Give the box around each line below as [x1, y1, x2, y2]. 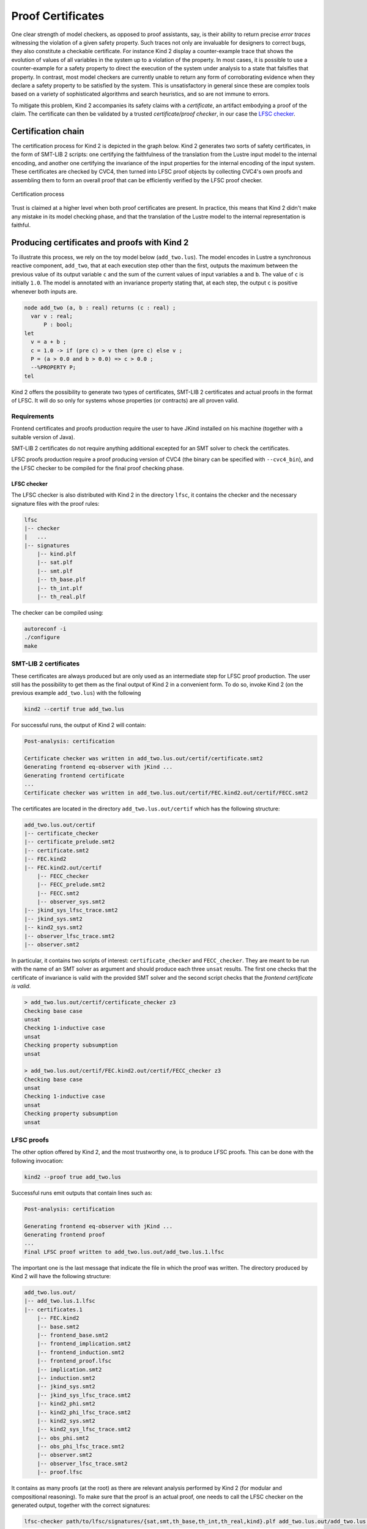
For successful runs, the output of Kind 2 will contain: [11, 722, 146, 729]
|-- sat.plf [37, 559, 73, 566]
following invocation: [11, 1157, 64, 1164]
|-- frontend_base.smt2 [37, 1331, 108, 1339]
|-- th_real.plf [37, 593, 86, 601]
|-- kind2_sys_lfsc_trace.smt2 [37, 1426, 131, 1433]
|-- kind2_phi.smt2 [37, 1401, 96, 1407]
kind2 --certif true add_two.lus [24, 706, 125, 713]
